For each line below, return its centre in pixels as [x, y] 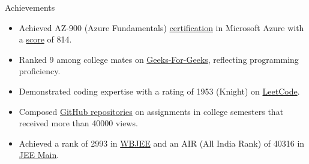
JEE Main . [39, 155]
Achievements [30, 7]
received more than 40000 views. [78, 123]
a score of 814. [45, 39]
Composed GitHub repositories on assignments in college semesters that [151, 111]
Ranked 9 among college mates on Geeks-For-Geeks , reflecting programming [159, 59]
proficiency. [40, 71]
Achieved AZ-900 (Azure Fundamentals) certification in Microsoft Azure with [161, 27]
